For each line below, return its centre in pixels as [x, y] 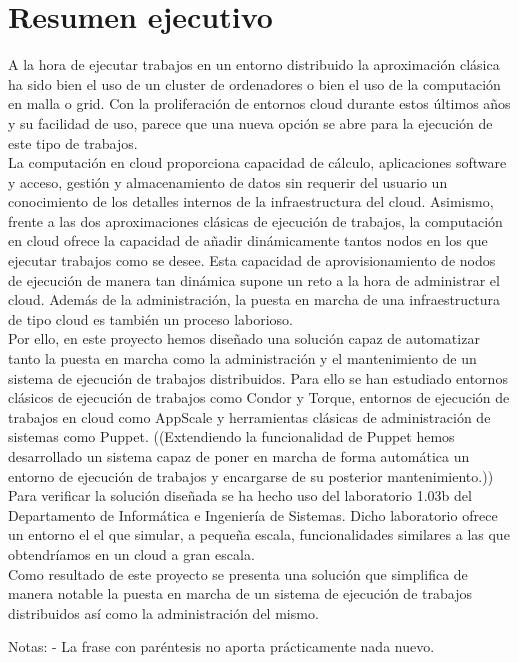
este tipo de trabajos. [73, 142]
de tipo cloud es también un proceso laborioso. [150, 318]
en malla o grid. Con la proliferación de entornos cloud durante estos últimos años [259, 103]
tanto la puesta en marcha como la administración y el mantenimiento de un [242, 358]
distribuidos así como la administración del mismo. [163, 612]
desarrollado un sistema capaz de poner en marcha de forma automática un [239, 456]
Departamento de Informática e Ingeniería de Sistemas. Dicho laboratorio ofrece [253, 514]
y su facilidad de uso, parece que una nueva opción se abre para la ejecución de [250, 122]
